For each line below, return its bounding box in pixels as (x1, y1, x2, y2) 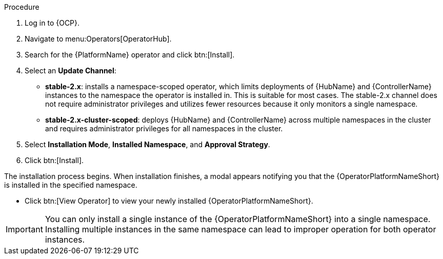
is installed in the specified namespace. (4, 181, 137, 189)
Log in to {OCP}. (25, 18, 80, 27)
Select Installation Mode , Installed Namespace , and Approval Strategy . (25, 140, 270, 149)
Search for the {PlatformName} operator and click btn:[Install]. (25, 50, 235, 59)
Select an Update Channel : (25, 66, 116, 75)
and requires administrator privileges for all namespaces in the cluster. (45, 124, 283, 133)
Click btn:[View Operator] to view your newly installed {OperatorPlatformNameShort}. (25, 196, 313, 205)
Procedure (4, 3, 39, 11)
